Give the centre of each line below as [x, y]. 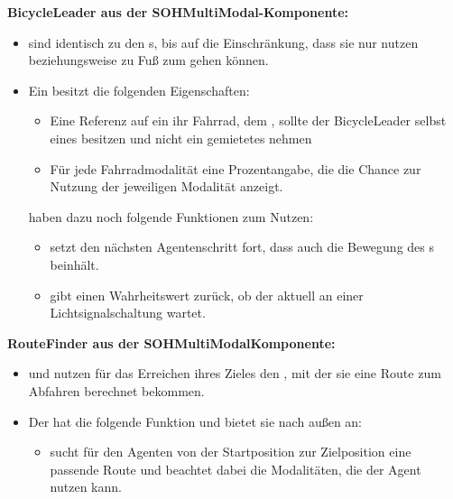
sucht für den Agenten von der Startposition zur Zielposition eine [231, 452]
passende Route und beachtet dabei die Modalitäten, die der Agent [236, 469]
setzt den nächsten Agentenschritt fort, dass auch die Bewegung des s [242, 247]
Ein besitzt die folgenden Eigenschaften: [139, 90]
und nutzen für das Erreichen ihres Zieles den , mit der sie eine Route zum [235, 373]
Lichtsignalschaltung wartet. [128, 313]
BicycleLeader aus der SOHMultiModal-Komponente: [178, 12]
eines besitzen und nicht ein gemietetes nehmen [181, 138]
